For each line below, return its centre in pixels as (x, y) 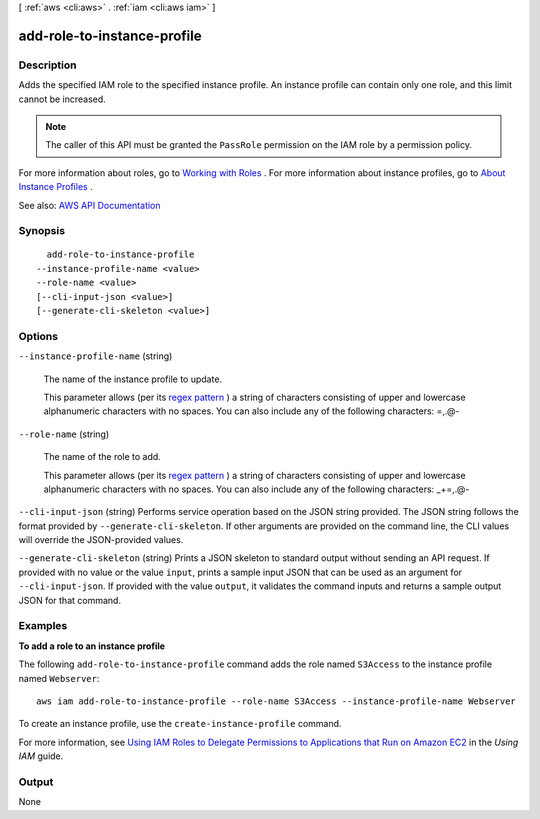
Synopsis (41, 231)
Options (38, 336)
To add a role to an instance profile (91, 646)
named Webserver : (59, 678)
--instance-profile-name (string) (95, 356)
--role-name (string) (64, 434)
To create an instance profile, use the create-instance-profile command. (180, 724)
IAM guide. (41, 756)
